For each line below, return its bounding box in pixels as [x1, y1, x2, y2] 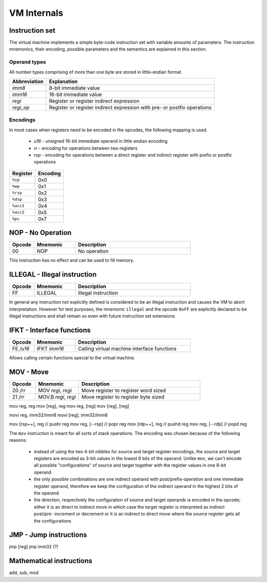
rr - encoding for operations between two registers [34, 145, 138, 151]
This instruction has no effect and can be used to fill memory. [9, 258, 134, 264]
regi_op [12, 104, 30, 111]
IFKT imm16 [37, 345, 64, 352]
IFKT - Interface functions [9, 326, 91, 334]
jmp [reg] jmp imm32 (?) [9, 544, 59, 550]
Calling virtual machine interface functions [78, 345, 177, 352]
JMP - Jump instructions [9, 530, 88, 539]
